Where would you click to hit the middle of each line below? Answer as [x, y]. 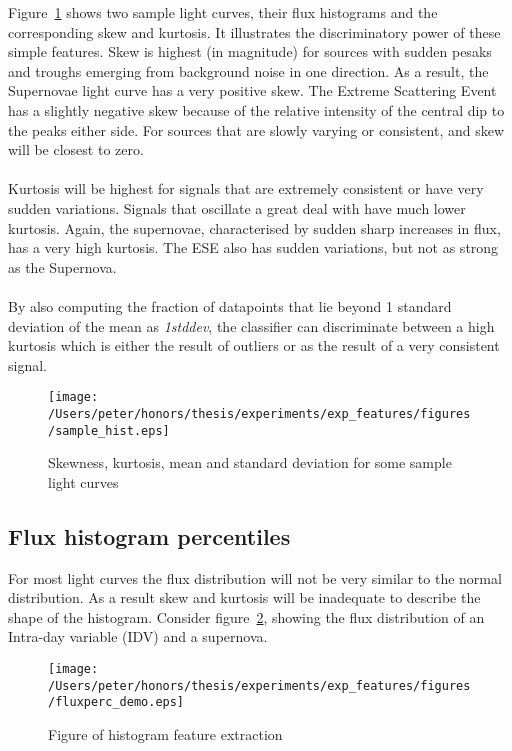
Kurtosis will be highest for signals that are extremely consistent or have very [246, 188]
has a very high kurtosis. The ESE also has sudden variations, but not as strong [253, 247]
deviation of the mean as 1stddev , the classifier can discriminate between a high [251, 325]
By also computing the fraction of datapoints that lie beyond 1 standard [230, 305]
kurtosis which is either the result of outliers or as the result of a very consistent [254, 345]
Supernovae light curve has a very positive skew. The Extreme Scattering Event [252, 90]
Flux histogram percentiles [149, 535]
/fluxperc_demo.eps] [116, 702]
